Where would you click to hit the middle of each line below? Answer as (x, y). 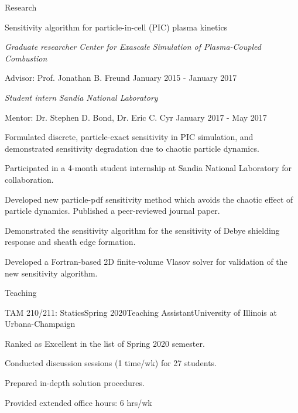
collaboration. (29, 179)
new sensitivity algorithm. (51, 273)
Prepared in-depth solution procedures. (75, 383)
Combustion (26, 58)
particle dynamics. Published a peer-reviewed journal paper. (112, 211)
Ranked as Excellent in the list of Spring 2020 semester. (105, 343)
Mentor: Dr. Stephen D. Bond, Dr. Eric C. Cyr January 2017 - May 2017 (136, 117)
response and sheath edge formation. (70, 242)
